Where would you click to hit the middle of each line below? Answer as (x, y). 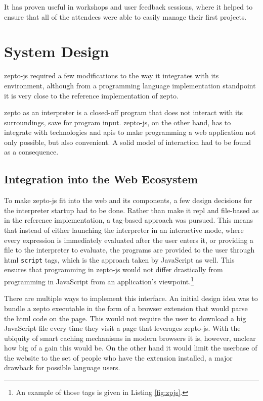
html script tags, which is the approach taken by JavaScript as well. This (119, 259)
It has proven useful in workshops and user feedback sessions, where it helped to (128, 7)
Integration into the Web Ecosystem (101, 179)
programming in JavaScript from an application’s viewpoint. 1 (99, 281)
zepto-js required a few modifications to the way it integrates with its (112, 76)
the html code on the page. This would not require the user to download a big (125, 318)
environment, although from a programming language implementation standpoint (130, 85)
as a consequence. (31, 152)
